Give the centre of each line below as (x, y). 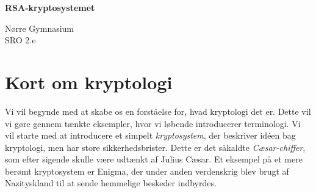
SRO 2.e (20, 40)
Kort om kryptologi (89, 82)
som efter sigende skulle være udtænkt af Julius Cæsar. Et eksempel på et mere (154, 159)
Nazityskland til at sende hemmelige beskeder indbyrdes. (111, 183)
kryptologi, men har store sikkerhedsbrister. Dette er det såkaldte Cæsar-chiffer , (155, 147)
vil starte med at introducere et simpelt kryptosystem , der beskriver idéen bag (150, 135)
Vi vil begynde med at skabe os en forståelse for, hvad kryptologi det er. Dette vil (158, 111)
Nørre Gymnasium (40, 28)
